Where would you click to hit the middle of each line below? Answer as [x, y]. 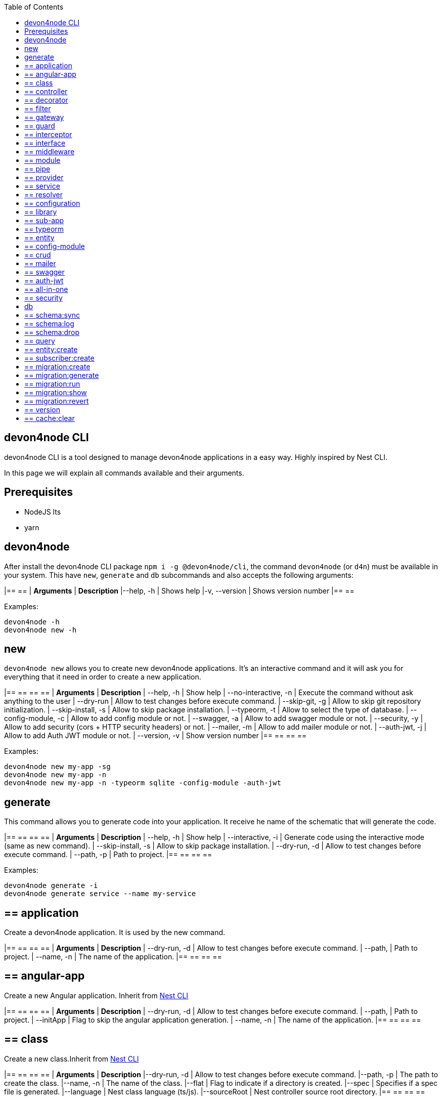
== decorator [46, 100]
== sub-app [44, 220]
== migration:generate [62, 375]
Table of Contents [34, 7]
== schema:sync [52, 315]
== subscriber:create [59, 358]
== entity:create [51, 349]
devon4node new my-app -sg [57, 767]
